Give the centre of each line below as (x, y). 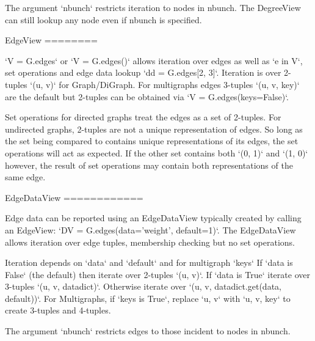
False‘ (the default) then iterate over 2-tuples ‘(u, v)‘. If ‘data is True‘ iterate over (157, 274)
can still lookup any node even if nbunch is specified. (103, 19)
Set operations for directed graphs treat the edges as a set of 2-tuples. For (143, 117)
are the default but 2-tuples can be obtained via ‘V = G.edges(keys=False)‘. (147, 96)
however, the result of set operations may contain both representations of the (149, 165)
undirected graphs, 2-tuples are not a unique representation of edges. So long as (154, 129)
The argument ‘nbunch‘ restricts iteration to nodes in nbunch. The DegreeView (153, 7)
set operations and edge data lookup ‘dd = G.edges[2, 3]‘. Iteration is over (143, 72)
